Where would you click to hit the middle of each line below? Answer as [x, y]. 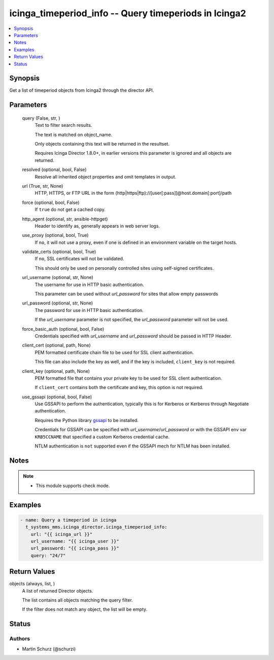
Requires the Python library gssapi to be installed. [87, 420]
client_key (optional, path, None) [56, 371]
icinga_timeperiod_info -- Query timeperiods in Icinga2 [128, 13]
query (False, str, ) [41, 118]
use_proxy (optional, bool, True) [55, 235]
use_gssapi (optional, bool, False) [57, 397]
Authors [20, 639]
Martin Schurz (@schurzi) [49, 649]
